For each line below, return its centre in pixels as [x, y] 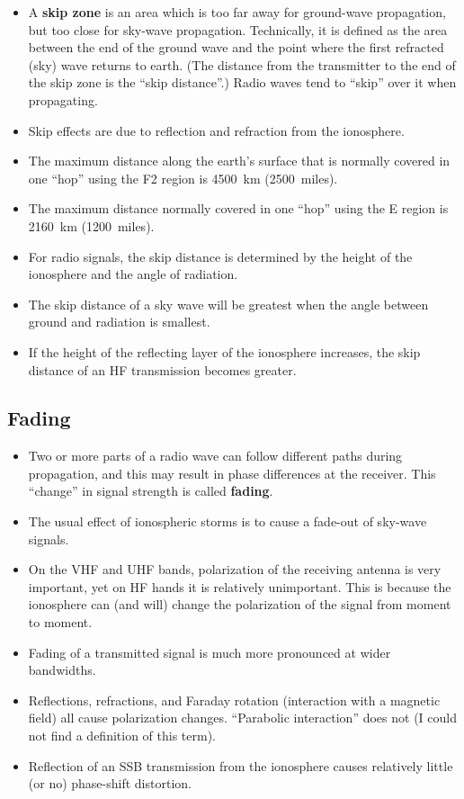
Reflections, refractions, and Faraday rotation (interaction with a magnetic [234, 700]
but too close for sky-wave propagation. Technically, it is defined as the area [238, 29]
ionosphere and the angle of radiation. [133, 274]
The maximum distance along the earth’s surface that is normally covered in [239, 161]
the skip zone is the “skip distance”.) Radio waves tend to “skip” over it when [242, 82]
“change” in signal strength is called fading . [151, 491]
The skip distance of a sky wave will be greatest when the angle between [228, 304]
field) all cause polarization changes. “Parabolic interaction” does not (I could [242, 718]
